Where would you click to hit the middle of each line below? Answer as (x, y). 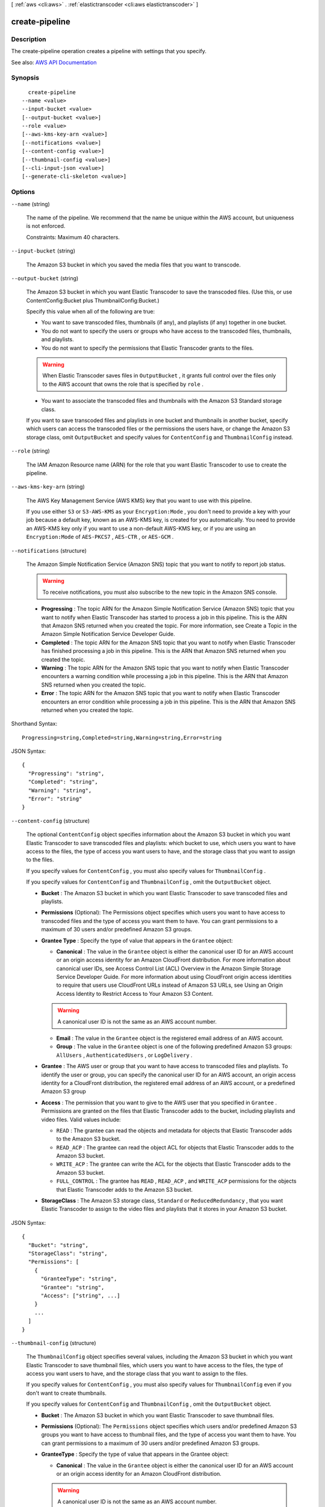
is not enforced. (46, 226)
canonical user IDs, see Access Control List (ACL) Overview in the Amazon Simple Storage (169, 968)
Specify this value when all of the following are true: (91, 312)
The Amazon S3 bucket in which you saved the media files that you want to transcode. (133, 265)
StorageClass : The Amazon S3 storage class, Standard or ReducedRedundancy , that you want (162, 1201)
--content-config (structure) (51, 820)
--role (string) (31, 451)
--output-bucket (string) (45, 278)
